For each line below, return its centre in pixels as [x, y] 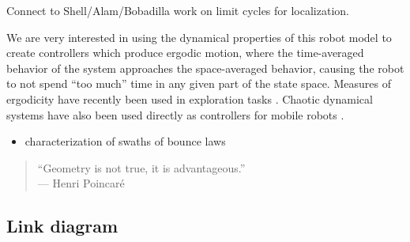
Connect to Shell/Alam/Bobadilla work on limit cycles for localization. [178, 10]
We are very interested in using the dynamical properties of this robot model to [199, 37]
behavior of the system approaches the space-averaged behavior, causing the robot [205, 68]
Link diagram [62, 226]
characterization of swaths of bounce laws [125, 141]
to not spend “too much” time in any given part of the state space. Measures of [199, 83]
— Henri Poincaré [81, 183]
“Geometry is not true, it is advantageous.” [141, 167]
